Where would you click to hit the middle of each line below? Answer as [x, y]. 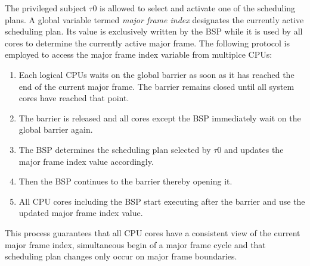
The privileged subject [46, 8]
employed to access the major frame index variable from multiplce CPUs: [139, 54]
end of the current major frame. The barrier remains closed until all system [156, 86]
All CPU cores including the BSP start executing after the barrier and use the [162, 201]
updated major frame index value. [81, 213]
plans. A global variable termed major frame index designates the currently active [154, 19]
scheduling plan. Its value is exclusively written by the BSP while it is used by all [154, 31]
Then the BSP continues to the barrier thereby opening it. [125, 181]
